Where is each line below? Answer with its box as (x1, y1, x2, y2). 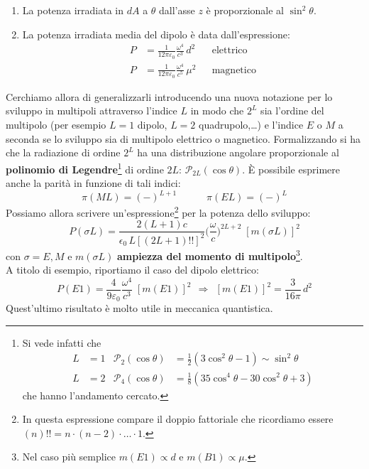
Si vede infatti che (22, 335, 101, 350)
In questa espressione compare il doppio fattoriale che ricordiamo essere (22, 411, 334, 426)
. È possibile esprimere (242, 161, 340, 176)
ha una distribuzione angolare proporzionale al (137, 145, 339, 160)
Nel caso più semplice (22, 449, 116, 464)
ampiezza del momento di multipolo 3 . (117, 246, 303, 263)
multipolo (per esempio (6, 117, 106, 132)
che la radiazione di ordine (6, 145, 121, 160)
